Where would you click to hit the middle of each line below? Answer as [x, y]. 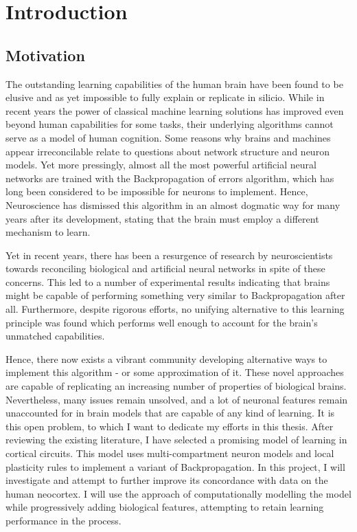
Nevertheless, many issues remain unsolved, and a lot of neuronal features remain [177, 399]
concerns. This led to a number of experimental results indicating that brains [168, 281]
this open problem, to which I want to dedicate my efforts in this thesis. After [170, 426]
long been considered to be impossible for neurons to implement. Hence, [157, 191]
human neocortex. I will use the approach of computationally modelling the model [178, 493]
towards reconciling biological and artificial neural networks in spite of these [165, 268]
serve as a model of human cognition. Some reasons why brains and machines [168, 137]
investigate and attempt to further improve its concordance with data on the [167, 480]
